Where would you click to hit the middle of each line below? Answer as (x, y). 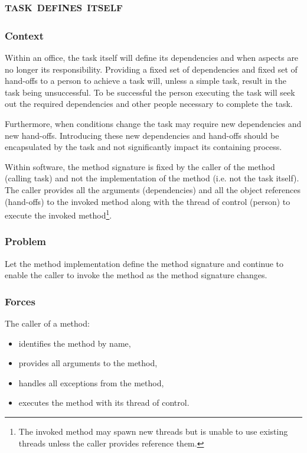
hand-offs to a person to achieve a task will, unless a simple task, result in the (146, 81)
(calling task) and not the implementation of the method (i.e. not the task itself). (152, 178)
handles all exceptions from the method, (91, 382)
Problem (25, 241)
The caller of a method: (47, 323)
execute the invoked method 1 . (58, 214)
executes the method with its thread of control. (104, 403)
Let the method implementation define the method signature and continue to (144, 263)
